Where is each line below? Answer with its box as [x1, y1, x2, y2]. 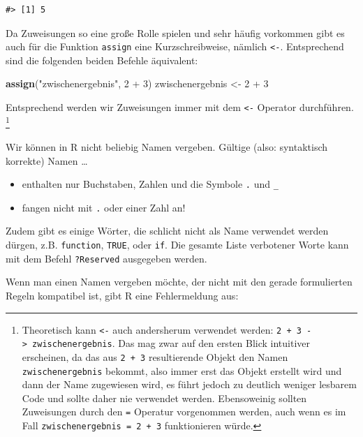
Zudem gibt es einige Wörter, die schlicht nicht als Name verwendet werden [6, 223, 329, 238]
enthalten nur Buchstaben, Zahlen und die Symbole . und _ [22, 177, 279, 191]
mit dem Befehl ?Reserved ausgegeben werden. [6, 251, 207, 265]
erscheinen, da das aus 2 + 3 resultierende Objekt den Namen [22, 349, 288, 364]
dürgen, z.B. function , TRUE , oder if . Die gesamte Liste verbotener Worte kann [6, 237, 349, 252]
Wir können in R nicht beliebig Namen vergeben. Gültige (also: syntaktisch [6, 139, 328, 154]
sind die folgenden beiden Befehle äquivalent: [6, 52, 198, 67]
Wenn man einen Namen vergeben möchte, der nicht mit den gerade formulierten [6, 274, 353, 289]
